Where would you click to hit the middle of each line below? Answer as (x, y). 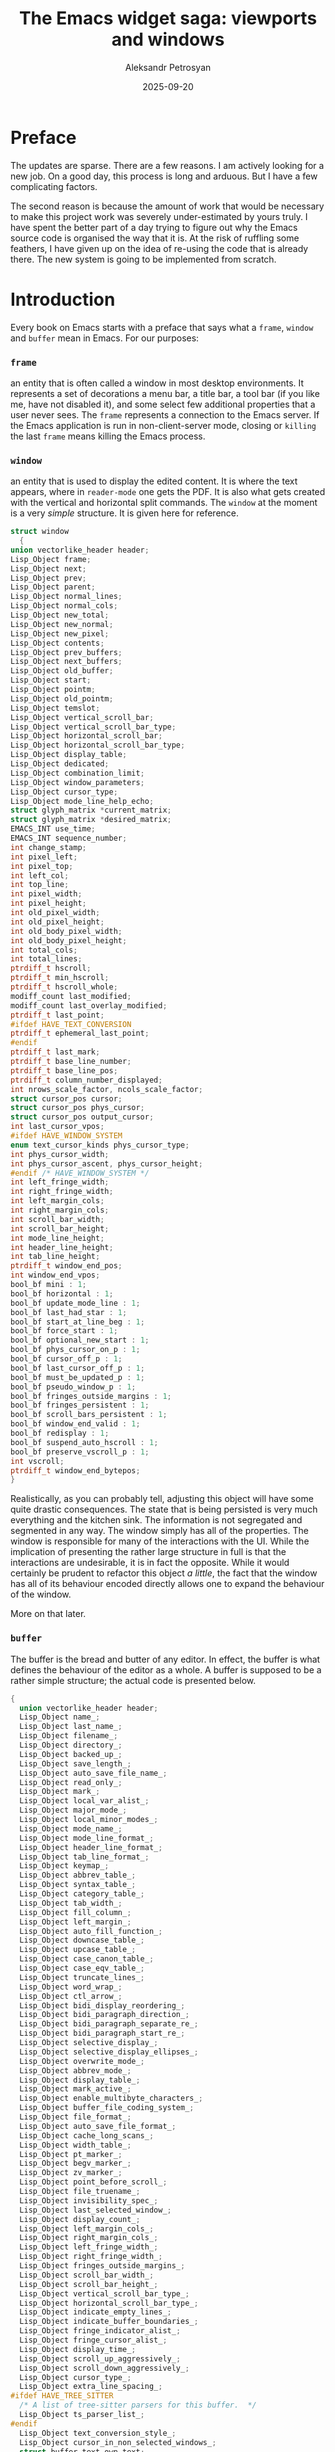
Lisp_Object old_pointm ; (62, 698)
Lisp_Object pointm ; (53, 690)
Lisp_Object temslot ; (55, 708)
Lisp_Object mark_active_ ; (75, 2089)
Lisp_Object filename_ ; (68, 1736)
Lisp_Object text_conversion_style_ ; (98, 2433)
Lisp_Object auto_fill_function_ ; (91, 1931)
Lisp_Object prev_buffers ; (66, 652)
